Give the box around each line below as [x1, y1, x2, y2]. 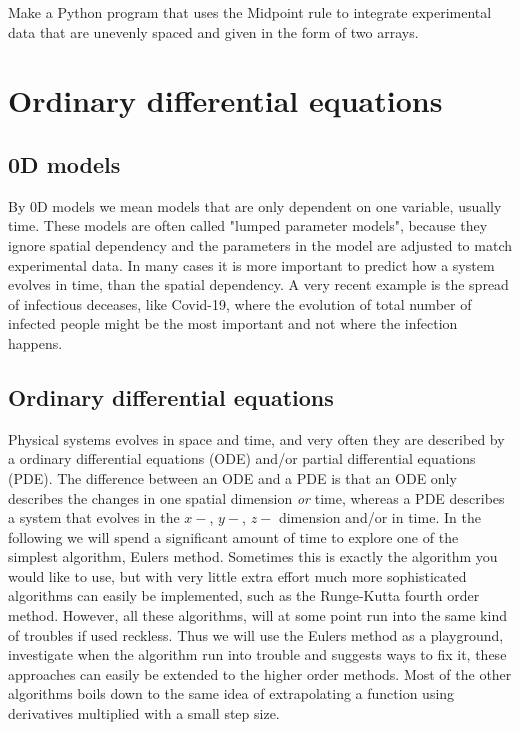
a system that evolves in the [8, 507, 180, 528]
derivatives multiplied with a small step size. [8, 703, 280, 724]
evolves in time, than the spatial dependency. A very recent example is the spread [8, 274, 509, 295]
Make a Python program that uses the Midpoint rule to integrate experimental [8, 2, 492, 22]
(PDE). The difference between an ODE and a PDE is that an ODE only [8, 467, 457, 488]
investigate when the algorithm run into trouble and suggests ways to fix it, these [8, 644, 507, 665]
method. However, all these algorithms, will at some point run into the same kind [8, 605, 507, 626]
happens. [8, 332, 63, 353]
